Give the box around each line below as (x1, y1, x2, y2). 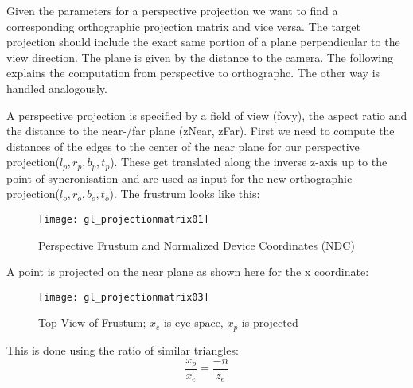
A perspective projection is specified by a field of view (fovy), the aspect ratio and (6, 107, 407, 123)
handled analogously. (6, 80, 107, 96)
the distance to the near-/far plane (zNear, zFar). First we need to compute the (6, 122, 395, 139)
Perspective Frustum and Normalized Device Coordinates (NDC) (38, 236, 355, 253)
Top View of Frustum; (38, 314, 146, 331)
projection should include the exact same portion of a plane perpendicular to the (6, 33, 400, 50)
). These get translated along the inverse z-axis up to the (110, 153, 388, 170)
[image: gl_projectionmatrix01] (38, 213, 209, 225)
